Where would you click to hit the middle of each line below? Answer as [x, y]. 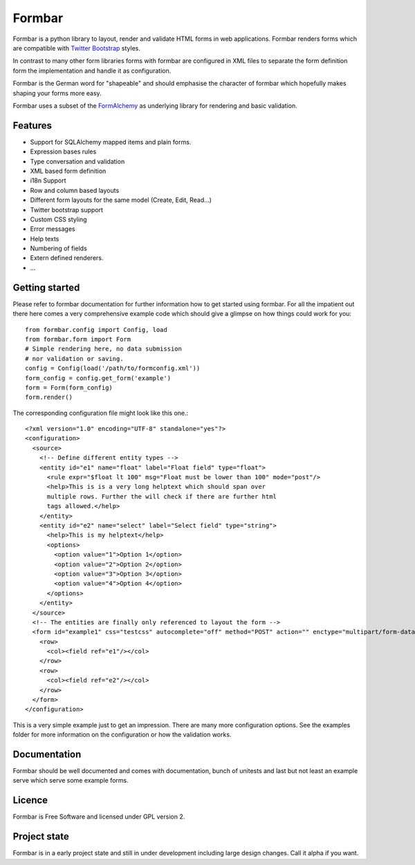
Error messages [53, 229]
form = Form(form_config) [69, 388]
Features [32, 125]
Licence [30, 800]
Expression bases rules [63, 151]
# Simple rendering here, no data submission [104, 349]
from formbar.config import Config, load [96, 329]
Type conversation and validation [77, 161]
